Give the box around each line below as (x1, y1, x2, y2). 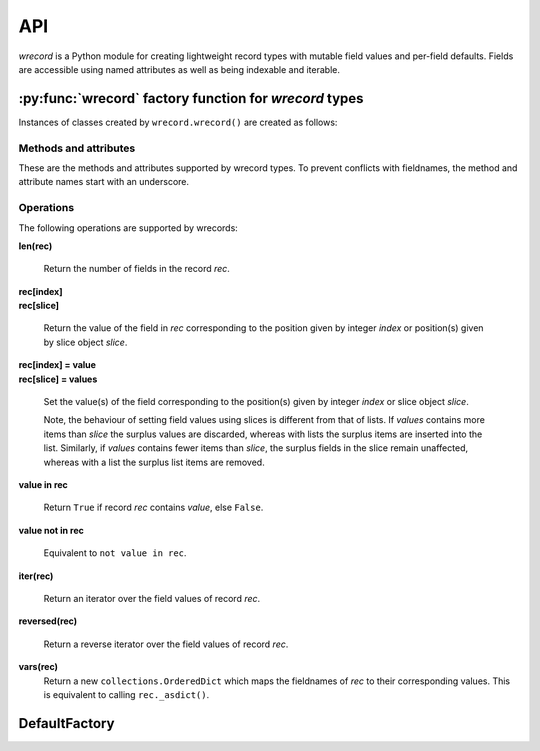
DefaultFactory (18, 715, 115, 732)
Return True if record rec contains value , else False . (43, 501, 264, 514)
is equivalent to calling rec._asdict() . (43, 688, 210, 700)
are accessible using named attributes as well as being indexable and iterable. (18, 63, 340, 75)
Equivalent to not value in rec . (43, 547, 187, 559)
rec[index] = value (18, 359, 97, 371)
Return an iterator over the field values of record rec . (43, 592, 261, 604)
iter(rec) (18, 570, 54, 582)
